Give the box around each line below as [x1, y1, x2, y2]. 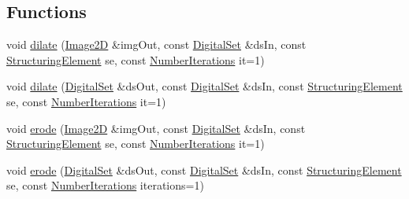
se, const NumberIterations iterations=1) [6, 177, 204, 193]
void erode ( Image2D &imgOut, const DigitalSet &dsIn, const [6, 120, 306, 136]
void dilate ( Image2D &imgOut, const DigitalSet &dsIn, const [6, 36, 307, 53]
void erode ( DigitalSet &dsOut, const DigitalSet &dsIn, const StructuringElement [6, 161, 402, 178]
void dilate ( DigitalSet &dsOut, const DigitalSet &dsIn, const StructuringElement [6, 78, 403, 94]
